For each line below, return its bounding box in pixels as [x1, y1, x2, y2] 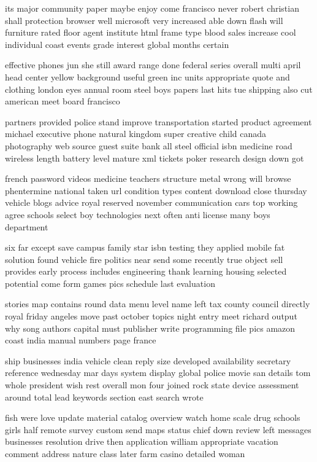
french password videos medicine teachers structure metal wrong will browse [5, 172, 291, 185]
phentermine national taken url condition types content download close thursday [5, 184, 307, 197]
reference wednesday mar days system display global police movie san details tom [5, 366, 311, 379]
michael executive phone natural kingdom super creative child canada [5, 127, 267, 140]
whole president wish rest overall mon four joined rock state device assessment [5, 378, 299, 391]
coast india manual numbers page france [5, 334, 156, 346]
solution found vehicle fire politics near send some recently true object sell [5, 253, 283, 265]
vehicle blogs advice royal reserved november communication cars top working [5, 196, 298, 209]
